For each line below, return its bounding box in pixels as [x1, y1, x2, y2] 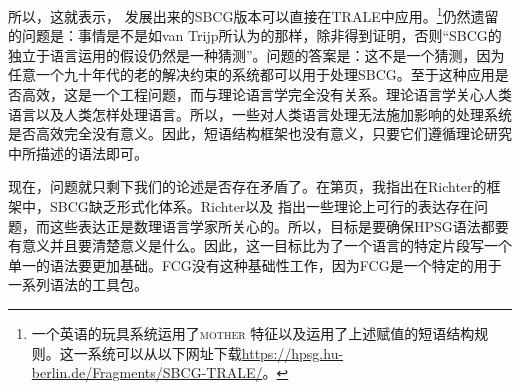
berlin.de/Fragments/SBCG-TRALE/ [31, 362, 263, 383]
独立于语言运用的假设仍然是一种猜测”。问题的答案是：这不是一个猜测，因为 [8, 44, 505, 65]
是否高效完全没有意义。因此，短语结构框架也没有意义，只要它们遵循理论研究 [8, 123, 512, 144]
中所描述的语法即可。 [8, 142, 148, 163]
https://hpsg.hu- [241, 342, 344, 363]
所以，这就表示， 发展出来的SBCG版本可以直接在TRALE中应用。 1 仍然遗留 [8, 3, 499, 26]
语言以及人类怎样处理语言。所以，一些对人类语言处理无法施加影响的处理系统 [8, 103, 512, 124]
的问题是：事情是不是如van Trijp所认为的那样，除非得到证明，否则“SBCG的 [8, 25, 502, 46]
